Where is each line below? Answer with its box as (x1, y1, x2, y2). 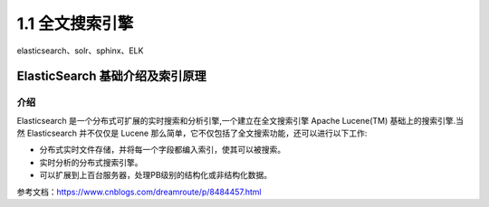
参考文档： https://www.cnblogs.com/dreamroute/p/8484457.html (16, 186, 262, 197)
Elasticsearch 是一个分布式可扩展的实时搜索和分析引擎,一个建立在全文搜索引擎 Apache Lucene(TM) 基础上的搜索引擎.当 (16, 115, 465, 126)
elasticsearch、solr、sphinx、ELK (16, 45, 144, 56)
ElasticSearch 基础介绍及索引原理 (16, 69, 207, 84)
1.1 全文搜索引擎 (16, 14, 134, 33)
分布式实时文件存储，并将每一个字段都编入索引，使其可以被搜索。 (39, 145, 285, 155)
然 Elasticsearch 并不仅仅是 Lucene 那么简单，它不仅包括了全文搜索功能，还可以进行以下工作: (16, 127, 368, 139)
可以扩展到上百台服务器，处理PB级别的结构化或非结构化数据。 (39, 170, 273, 181)
